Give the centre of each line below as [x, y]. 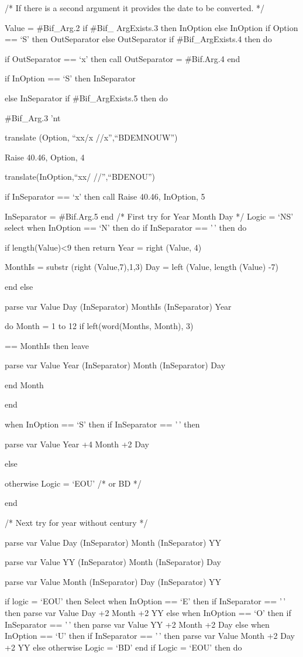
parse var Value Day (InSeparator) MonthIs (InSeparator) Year [118, 306]
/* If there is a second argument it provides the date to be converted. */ [135, 8]
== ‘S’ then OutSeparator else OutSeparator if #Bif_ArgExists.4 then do [138, 39]
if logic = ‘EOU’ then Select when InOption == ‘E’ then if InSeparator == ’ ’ [145, 601]
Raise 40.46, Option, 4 [45, 157]
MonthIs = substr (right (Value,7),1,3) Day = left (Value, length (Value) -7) [142, 267]
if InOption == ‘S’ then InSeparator [70, 78]
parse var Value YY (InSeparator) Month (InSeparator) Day [113, 562]
